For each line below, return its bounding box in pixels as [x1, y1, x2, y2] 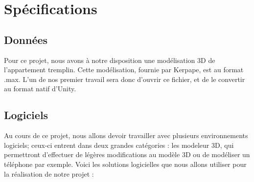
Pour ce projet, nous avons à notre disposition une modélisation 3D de [4, 55, 215, 65]
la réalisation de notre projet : [4, 168, 94, 179]
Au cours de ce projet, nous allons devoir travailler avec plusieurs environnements [4, 130, 248, 141]
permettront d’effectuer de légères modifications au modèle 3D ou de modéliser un [4, 149, 250, 160]
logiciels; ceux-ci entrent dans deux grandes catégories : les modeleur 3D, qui [4, 140, 234, 150]
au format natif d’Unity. [4, 83, 76, 94]
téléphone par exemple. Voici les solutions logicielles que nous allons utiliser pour [4, 159, 247, 169]
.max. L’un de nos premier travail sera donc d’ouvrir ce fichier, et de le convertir [4, 74, 245, 84]
